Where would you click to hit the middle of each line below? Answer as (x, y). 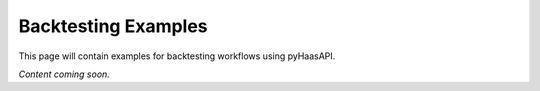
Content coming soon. (64, 74)
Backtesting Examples (113, 26)
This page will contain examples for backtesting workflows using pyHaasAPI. (177, 56)
